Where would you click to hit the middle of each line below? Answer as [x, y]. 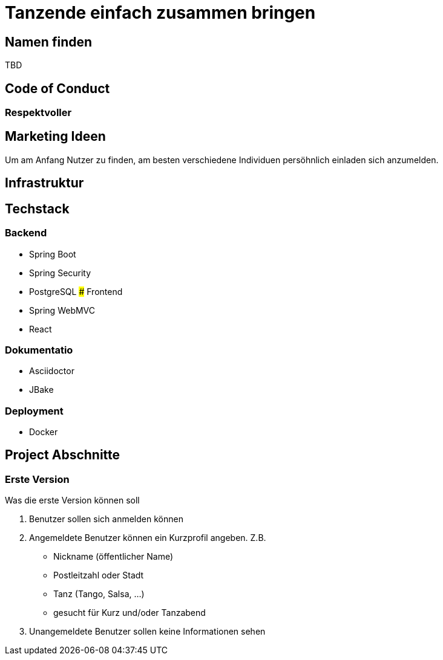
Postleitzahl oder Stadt [99, 575]
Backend [26, 233]
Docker [44, 432]
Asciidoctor [52, 371]
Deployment [34, 411]
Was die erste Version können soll [72, 500]
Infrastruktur [44, 183]
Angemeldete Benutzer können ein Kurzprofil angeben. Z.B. [148, 538]
